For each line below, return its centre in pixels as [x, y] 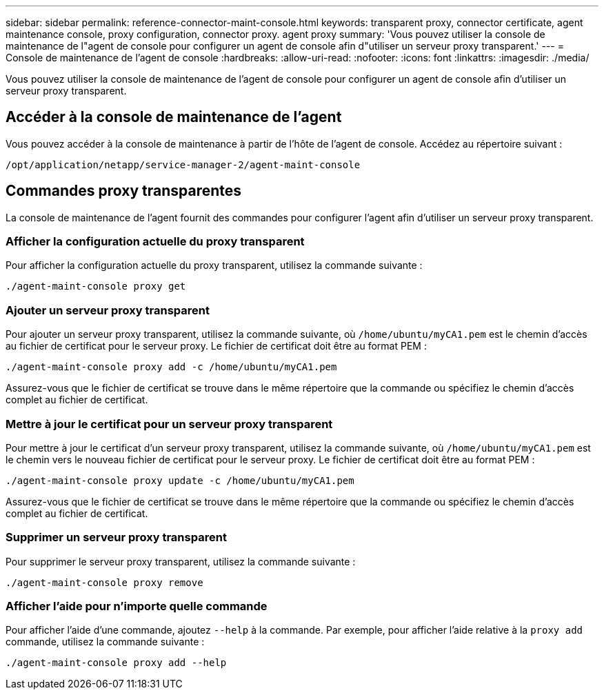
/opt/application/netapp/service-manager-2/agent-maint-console [183, 164]
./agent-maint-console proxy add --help [116, 663]
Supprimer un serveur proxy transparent [116, 537]
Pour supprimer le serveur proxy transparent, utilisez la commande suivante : [181, 561]
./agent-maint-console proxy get [96, 286]
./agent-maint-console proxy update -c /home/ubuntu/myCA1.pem [180, 480]
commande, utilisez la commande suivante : [105, 642]
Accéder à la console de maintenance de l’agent [174, 117]
